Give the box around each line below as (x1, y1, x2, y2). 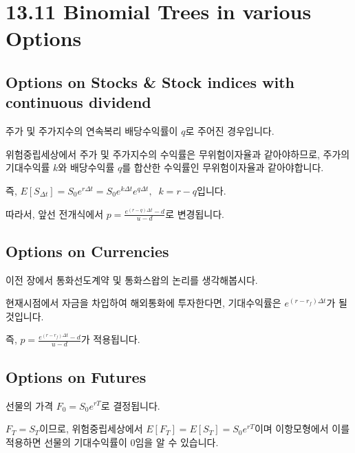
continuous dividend (6, 91, 151, 113)
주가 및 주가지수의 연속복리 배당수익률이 (6, 124, 178, 138)
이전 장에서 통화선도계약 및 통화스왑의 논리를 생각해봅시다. (6, 272, 258, 287)
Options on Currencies (6, 240, 169, 261)
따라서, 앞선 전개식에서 (6, 206, 104, 221)
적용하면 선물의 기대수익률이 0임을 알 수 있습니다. (6, 434, 219, 449)
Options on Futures (6, 366, 147, 387)
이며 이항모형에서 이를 (254, 421, 350, 436)
